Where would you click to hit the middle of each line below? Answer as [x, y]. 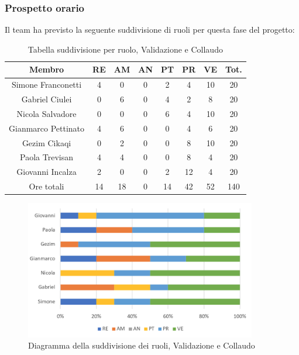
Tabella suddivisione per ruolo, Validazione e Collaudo [125, 49]
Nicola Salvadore [47, 113]
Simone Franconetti [47, 85]
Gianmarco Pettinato [47, 128]
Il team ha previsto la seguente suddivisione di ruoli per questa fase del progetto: [150, 30]
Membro [47, 69]
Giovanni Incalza [47, 172]
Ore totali [47, 186]
